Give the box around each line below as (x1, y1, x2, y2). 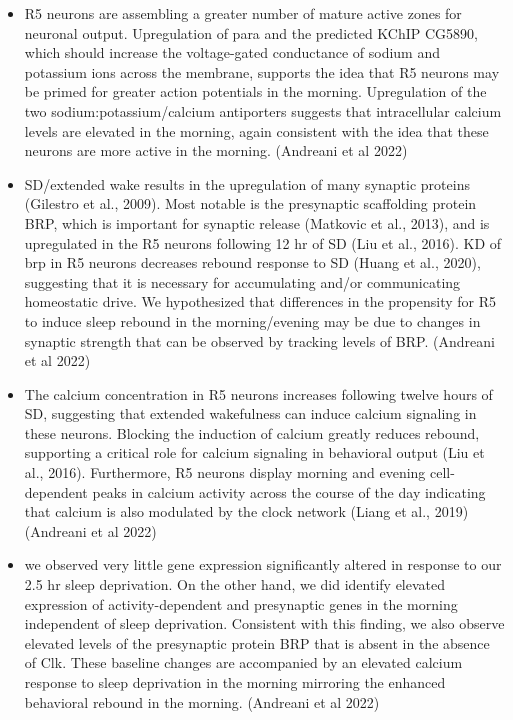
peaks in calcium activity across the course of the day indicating (92, 481, 486, 502)
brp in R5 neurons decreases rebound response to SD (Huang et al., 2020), (24, 252, 481, 273)
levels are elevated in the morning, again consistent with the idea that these (24, 120, 489, 141)
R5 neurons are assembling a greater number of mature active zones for (24, 3, 462, 23)
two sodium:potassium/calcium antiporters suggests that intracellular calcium (24, 100, 502, 121)
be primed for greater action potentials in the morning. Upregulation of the (24, 81, 487, 102)
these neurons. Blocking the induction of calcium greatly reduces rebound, (24, 422, 480, 443)
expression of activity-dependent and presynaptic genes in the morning (24, 593, 458, 614)
